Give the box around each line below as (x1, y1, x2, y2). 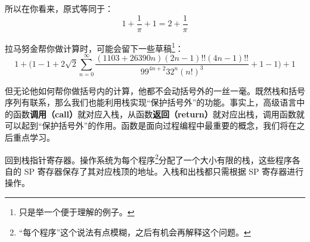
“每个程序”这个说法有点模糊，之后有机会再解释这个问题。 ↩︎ (18, 225, 251, 238)
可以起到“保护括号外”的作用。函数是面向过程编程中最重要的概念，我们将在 (5, 119, 297, 132)
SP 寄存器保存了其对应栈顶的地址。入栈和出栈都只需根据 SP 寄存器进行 (24, 165, 304, 177)
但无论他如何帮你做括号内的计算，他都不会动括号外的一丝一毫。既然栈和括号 (5, 84, 305, 97)
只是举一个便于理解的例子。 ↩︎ (18, 206, 135, 218)
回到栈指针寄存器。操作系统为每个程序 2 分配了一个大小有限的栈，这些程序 (5, 151, 292, 166)
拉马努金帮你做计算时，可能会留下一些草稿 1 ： (5, 40, 184, 54)
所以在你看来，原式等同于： (5, 2, 113, 14)
